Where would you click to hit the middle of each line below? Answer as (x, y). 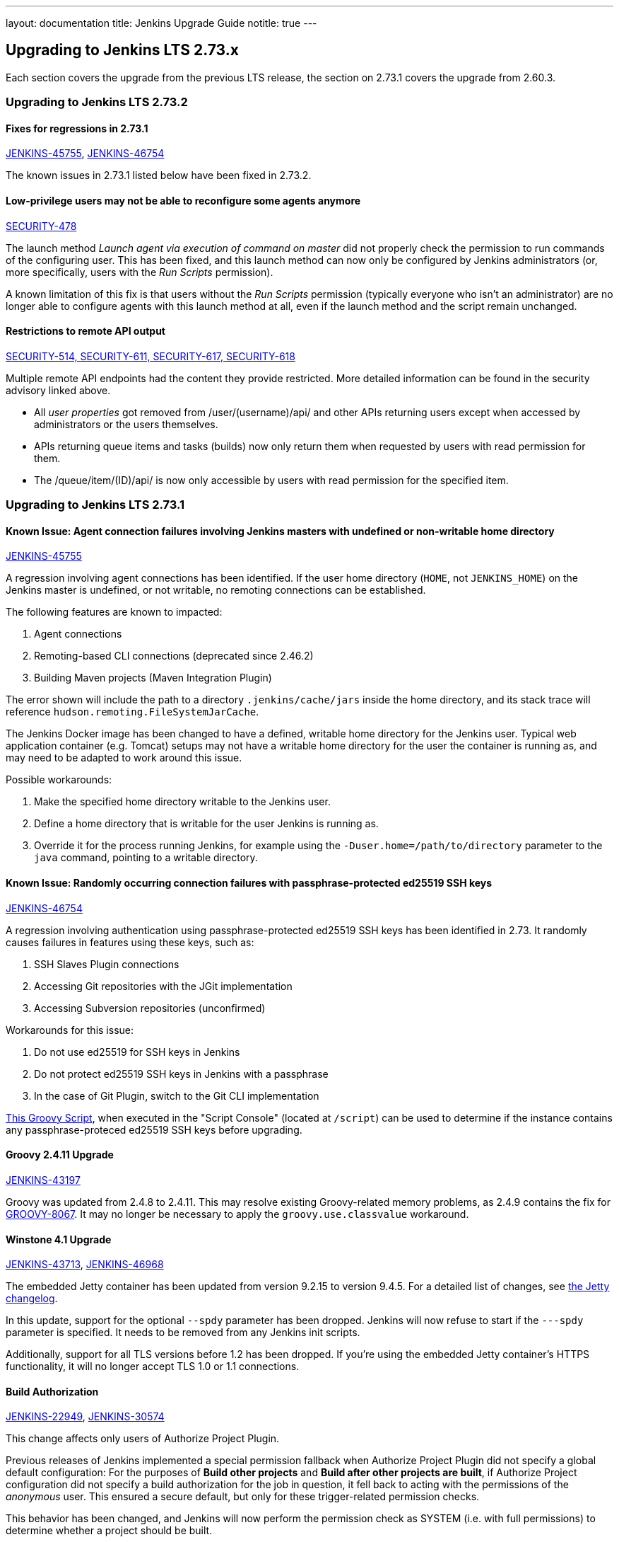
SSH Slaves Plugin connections (107, 964)
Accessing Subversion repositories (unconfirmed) (150, 1008)
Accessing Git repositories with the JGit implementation (163, 986)
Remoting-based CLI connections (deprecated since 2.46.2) (174, 656)
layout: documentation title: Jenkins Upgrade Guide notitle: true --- (161, 23)
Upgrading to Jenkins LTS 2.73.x (122, 50)
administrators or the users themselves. (126, 424)
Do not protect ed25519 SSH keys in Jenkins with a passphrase (181, 1074)
